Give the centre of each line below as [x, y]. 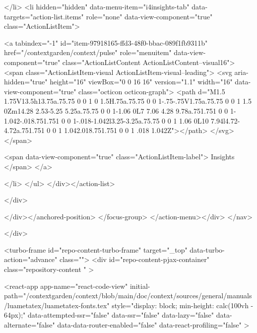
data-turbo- [207, 249]
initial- [140, 286]
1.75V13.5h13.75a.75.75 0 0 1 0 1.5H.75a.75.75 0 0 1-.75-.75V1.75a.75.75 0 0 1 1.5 [128, 101]
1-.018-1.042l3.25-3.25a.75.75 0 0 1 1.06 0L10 [141, 120]
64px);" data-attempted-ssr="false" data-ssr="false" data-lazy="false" [109, 315]
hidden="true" [26, 82]
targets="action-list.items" [44, 16]
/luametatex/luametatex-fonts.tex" [57, 305]
